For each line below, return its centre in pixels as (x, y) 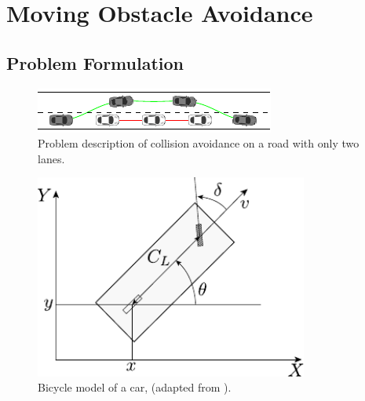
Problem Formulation (95, 62)
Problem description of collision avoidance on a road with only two (199, 143)
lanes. (51, 158)
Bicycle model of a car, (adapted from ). (135, 387)
